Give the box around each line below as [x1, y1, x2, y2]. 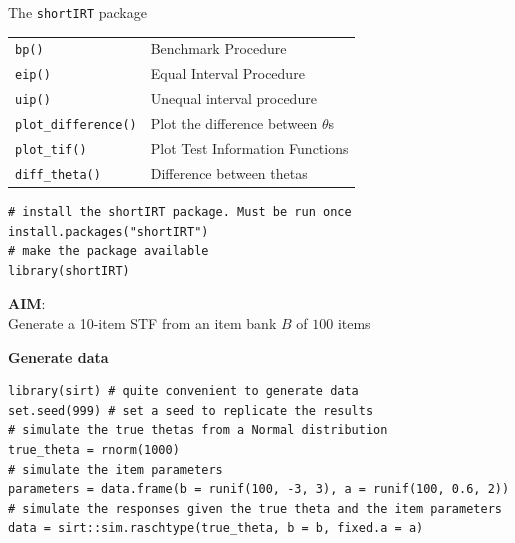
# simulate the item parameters [8, 462, 223, 477]
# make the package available [8, 244, 209, 259]
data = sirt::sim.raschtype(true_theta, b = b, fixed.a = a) [8, 521, 424, 536]
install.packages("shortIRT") [8, 224, 209, 239]
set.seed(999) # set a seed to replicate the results [8, 403, 374, 418]
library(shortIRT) [8, 263, 130, 278]
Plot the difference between [150, 113, 318, 134]
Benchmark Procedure [150, 38, 287, 59]
